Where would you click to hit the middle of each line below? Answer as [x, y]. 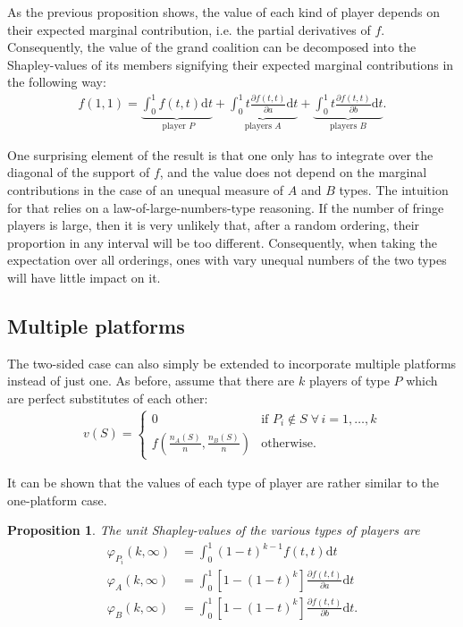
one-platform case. [57, 500]
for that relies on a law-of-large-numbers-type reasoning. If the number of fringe [226, 207]
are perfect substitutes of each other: [108, 398]
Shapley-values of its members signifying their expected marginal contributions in [231, 64]
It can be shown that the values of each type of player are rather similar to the [223, 483]
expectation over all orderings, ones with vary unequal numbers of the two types [227, 260]
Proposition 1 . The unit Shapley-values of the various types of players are [214, 530]
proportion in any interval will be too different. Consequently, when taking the [222, 242]
